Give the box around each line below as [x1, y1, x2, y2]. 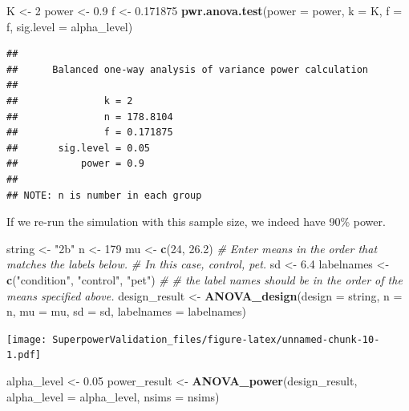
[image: [6, 333, 47, 345]
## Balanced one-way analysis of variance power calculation [6, 63, 369, 75]
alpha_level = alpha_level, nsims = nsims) [6, 388, 220, 405]
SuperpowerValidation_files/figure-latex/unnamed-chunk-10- [52, 333, 380, 345]
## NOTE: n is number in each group [6, 189, 202, 201]
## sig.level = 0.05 [6, 142, 150, 154]
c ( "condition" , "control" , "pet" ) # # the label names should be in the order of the [6, 271, 403, 288]
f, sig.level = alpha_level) [6, 18, 133, 34]
